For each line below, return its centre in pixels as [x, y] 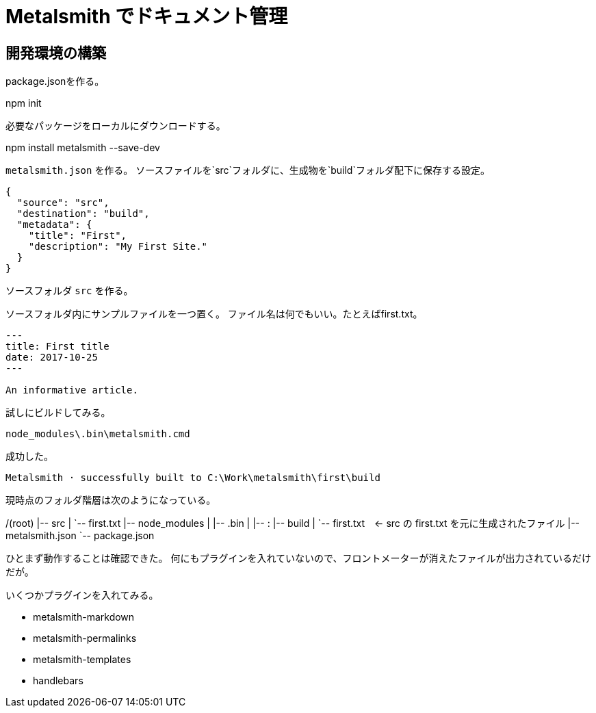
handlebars [58, 681]
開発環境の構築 [56, 53]
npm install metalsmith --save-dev [83, 148]
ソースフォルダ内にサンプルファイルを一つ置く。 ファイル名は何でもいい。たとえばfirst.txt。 [214, 314]
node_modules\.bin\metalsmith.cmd [98, 434]
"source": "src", [63, 203]
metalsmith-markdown [84, 617]
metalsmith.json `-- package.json [80, 536]
